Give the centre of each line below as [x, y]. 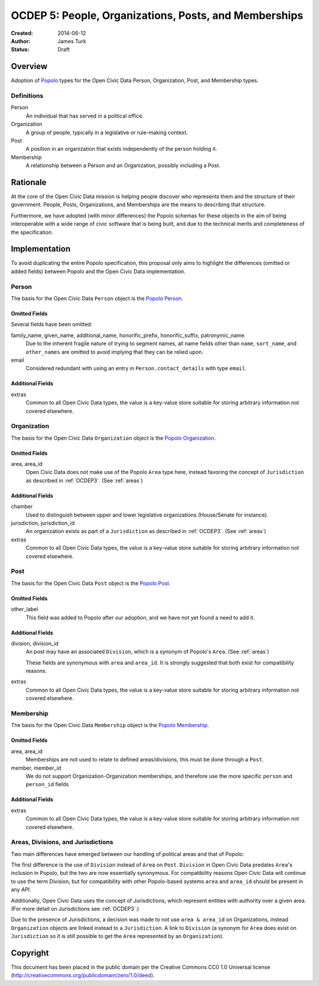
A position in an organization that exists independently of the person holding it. [122, 149]
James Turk [72, 41]
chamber [22, 507]
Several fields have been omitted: [52, 325]
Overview [29, 67]
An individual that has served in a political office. [85, 116]
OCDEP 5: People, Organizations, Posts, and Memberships [157, 15]
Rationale [29, 182]
